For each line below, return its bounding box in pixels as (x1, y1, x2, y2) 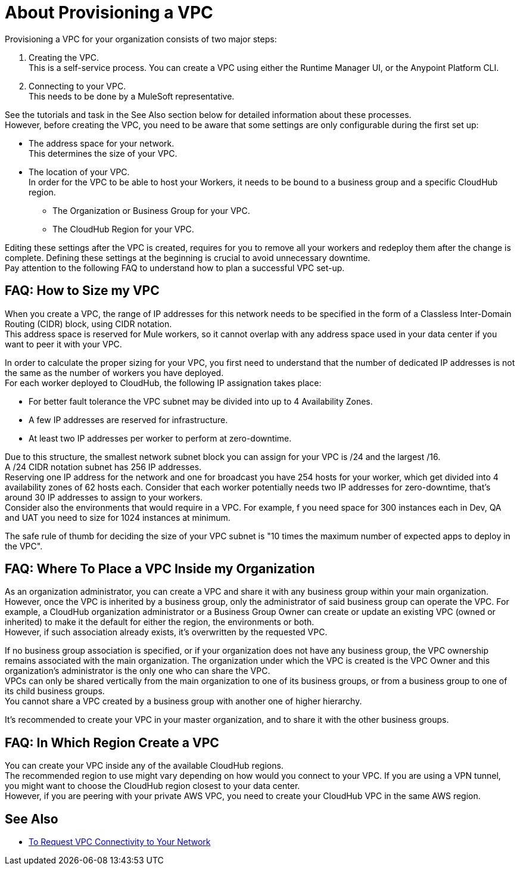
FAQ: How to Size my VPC (5, 283, 160, 299)
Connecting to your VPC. (29, 80, 126, 91)
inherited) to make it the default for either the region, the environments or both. (5, 617, 315, 627)
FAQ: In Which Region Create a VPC (5, 735, 219, 750)
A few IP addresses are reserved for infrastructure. (29, 414, 228, 425)
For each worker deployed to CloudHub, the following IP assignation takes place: (5, 377, 322, 388)
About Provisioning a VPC (5, 2, 213, 23)
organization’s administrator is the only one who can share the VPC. (5, 666, 270, 676)
